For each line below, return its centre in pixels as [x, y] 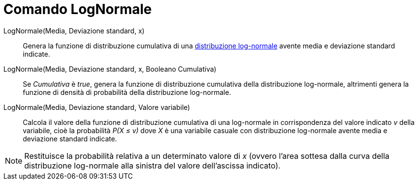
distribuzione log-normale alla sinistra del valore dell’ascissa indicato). [152, 165]
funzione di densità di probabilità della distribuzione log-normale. [127, 92]
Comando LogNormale [78, 9]
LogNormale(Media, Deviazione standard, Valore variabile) [97, 107]
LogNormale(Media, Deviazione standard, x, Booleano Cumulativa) [110, 69]
